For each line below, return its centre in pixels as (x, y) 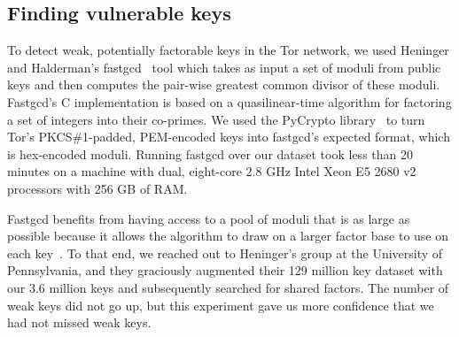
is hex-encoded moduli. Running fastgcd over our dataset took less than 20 (210, 153)
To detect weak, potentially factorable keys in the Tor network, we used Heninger (228, 50)
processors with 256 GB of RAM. (97, 188)
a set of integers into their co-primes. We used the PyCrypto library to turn (216, 119)
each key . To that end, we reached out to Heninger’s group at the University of (225, 253)
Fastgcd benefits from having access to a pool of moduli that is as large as (209, 218)
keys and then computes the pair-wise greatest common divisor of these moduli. (224, 84)
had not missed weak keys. (79, 322)
